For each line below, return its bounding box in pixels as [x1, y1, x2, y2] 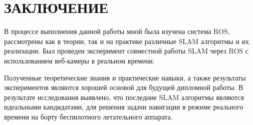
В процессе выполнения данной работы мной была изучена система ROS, [4, 26, 230, 36]
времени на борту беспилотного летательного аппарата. [4, 111, 173, 121]
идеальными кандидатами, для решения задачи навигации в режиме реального [4, 101, 243, 112]
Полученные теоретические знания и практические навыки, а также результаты [4, 72, 246, 82]
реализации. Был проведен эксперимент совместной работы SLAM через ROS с [4, 45, 248, 56]
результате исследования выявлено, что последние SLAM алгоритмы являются [4, 91, 244, 102]
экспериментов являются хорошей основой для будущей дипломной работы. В [4, 82, 243, 92]
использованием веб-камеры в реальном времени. [4, 55, 155, 65]
